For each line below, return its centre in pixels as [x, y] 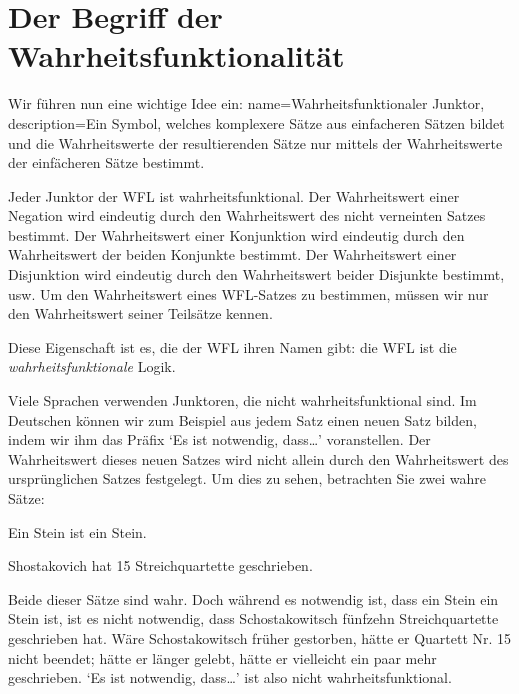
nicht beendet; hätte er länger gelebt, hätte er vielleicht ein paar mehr [222, 657]
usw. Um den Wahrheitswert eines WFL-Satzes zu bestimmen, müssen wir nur [248, 293]
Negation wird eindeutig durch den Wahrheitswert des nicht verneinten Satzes [247, 215]
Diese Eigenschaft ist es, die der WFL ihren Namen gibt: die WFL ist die [232, 346]
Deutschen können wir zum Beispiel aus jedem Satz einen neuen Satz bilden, [242, 419]
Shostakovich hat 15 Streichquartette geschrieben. [160, 565]
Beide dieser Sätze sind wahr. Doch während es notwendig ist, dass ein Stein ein [253, 598]
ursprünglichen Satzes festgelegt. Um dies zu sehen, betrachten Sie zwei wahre [247, 478]
